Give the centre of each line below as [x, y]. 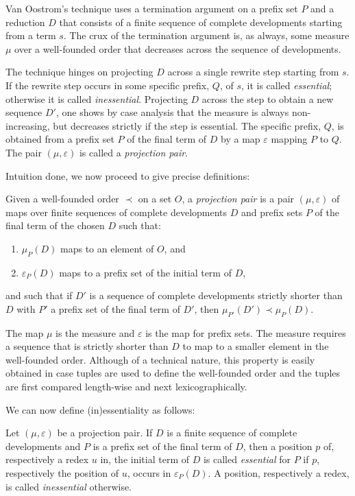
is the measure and [95, 332]
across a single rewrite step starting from [253, 72]
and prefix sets [272, 212]
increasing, [28, 125]
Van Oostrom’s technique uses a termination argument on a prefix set [152, 8]
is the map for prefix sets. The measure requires [246, 332]
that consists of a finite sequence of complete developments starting [201, 22]
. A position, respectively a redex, [279, 473]
